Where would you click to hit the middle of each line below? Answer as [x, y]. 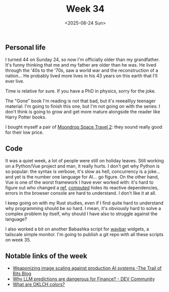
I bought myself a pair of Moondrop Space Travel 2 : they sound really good [84, 127]
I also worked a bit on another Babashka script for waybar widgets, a [77, 229]
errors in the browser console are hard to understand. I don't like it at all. [81, 193]
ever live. [15, 81]
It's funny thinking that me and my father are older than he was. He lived [81, 65]
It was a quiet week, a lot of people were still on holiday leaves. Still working [84, 161]
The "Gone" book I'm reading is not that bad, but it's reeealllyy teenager [81, 101]
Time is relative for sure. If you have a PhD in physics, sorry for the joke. [81, 91]
